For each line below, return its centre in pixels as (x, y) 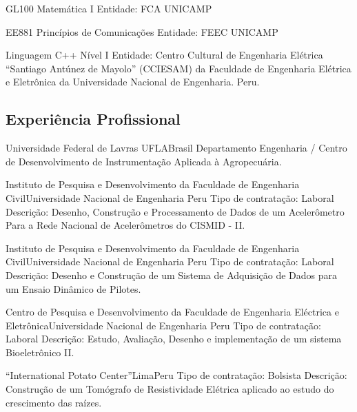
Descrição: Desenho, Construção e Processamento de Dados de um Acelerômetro (175, 211)
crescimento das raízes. (54, 402)
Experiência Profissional (93, 119)
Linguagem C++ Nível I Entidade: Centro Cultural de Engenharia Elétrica (164, 55)
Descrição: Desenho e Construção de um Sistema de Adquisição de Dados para (171, 275)
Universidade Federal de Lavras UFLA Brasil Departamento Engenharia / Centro (176, 148)
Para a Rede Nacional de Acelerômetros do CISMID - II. (125, 225)
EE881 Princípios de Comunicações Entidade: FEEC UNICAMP (142, 31)
